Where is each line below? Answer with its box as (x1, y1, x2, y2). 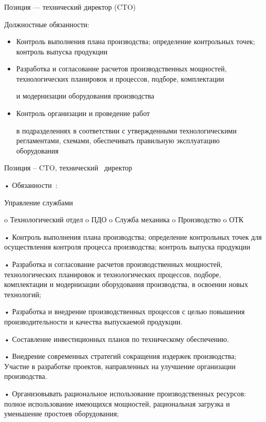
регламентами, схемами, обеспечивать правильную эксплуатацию (16, 135, 220, 146)
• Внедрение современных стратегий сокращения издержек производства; (4, 351, 237, 361)
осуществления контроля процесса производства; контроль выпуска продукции (4, 241, 251, 252)
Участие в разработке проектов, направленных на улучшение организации (4, 360, 236, 371)
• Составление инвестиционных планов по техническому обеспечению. (4, 333, 229, 344)
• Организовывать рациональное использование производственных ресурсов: (4, 388, 246, 398)
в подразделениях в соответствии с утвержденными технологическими (16, 125, 237, 136)
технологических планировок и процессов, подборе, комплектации (16, 73, 224, 84)
